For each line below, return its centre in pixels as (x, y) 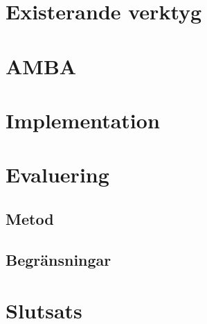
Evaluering (57, 174)
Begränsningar (58, 259)
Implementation (83, 120)
